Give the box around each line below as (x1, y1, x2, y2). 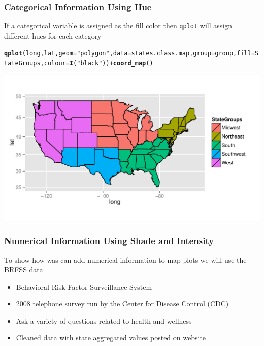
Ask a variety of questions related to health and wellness (16, 315, 192, 326)
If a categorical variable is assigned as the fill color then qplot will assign (4, 20, 232, 31)
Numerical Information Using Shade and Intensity (4, 234, 214, 247)
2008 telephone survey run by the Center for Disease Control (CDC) (16, 298, 229, 309)
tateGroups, (4, 60, 44, 67)
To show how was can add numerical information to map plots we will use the (4, 254, 247, 265)
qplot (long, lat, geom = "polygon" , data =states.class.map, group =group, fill (4, 50, 251, 57)
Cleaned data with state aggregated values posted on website (16, 332, 206, 343)
